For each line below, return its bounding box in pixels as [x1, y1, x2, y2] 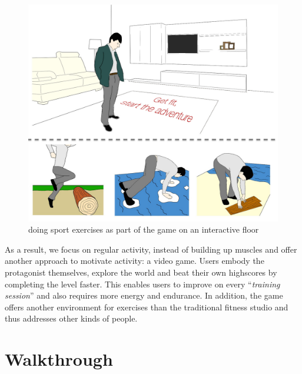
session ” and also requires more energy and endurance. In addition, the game [5, 289, 283, 302]
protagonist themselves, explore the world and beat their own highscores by [5, 266, 277, 279]
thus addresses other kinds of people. [5, 312, 138, 325]
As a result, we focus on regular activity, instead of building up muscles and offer [5, 243, 297, 255]
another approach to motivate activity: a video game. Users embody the [5, 254, 264, 267]
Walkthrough [5, 347, 113, 371]
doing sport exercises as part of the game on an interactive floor [28, 223, 259, 236]
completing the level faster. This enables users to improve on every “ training [5, 277, 280, 290]
